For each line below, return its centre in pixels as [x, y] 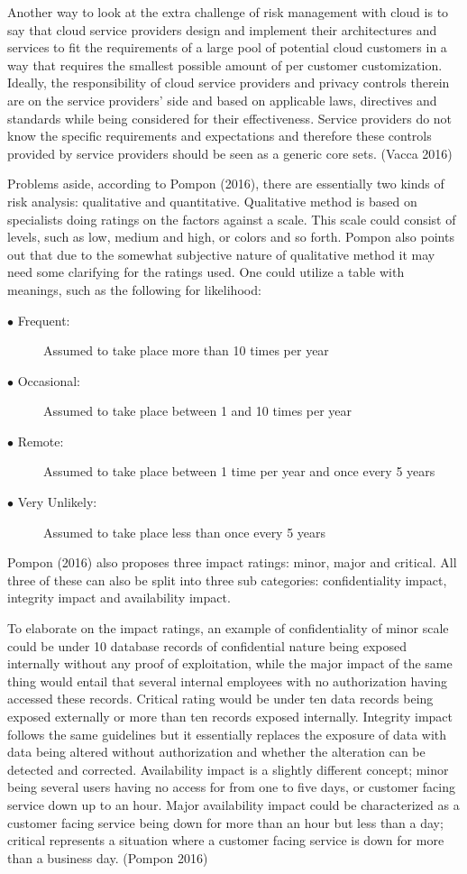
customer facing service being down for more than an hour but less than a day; [225, 822]
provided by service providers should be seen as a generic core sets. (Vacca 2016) [230, 153]
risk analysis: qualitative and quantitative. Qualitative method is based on [212, 201]
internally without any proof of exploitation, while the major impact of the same [230, 663]
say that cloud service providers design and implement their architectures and [222, 29]
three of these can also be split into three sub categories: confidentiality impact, [227, 580]
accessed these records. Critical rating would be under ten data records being [220, 699]
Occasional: [49, 380]
